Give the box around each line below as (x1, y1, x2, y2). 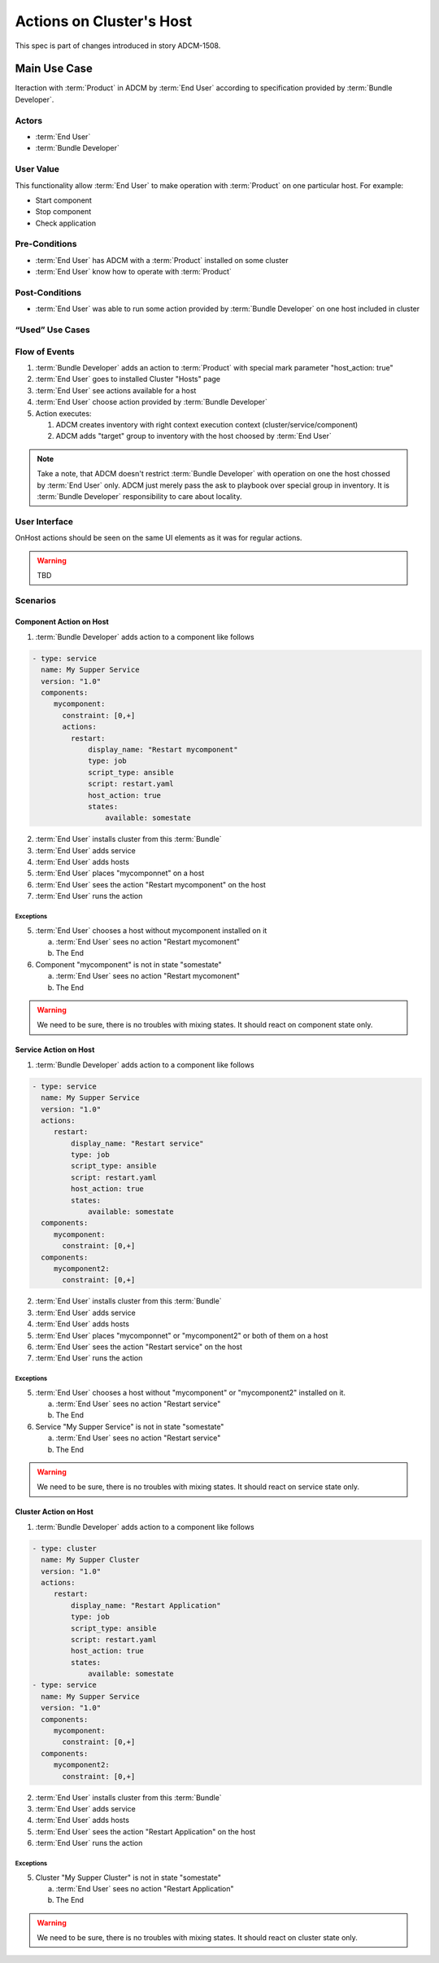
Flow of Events (15, 346, 75, 357)
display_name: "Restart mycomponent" (88, 745, 239, 754)
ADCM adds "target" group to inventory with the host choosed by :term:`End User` (55, 432, 333, 441)
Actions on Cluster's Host (15, 12, 193, 30)
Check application (35, 218, 97, 228)
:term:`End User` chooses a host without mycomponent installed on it (35, 925, 267, 935)
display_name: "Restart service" (70, 1138, 204, 1148)
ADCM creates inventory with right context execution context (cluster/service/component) (55, 420, 359, 430)
